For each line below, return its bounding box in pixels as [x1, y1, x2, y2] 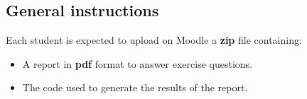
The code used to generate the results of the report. [22, 80, 248, 95]
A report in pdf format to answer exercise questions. [22, 56, 252, 71]
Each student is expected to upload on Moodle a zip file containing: [6, 33, 302, 47]
